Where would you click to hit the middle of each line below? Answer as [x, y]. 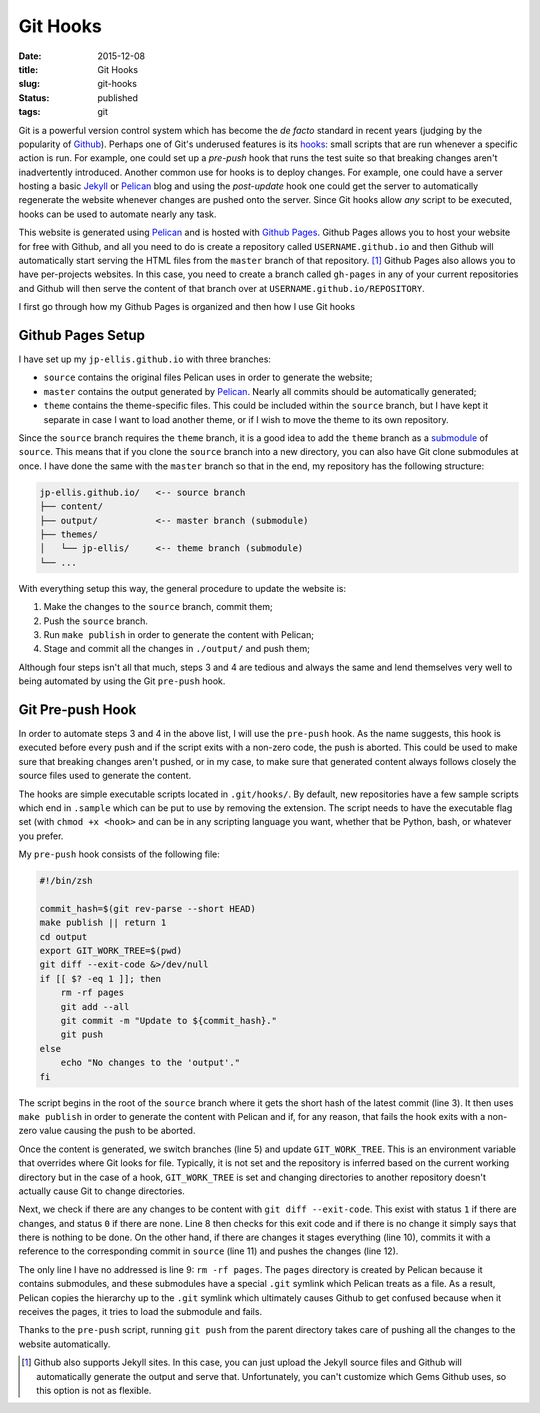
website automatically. [64, 1344]
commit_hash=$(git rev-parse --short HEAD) [148, 908]
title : [28, 69]
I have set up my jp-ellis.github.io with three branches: [145, 359]
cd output [63, 936]
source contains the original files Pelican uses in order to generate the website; [208, 377]
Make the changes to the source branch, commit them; [158, 607]
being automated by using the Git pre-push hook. [122, 681]
